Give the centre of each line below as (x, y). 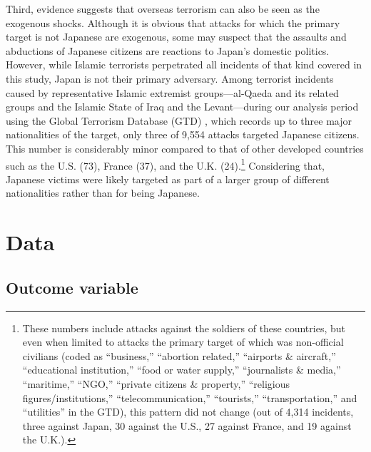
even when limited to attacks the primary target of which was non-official (183, 342)
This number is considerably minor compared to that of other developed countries (185, 148)
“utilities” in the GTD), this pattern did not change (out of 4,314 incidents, (188, 412)
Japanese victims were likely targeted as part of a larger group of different (168, 179)
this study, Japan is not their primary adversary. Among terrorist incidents (170, 78)
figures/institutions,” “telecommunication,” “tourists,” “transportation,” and (190, 397)
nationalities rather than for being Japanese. (103, 193)
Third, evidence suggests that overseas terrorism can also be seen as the (163, 9)
